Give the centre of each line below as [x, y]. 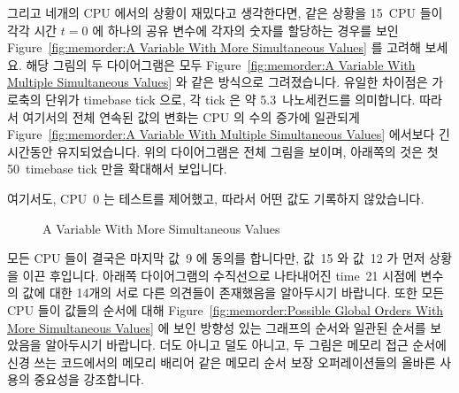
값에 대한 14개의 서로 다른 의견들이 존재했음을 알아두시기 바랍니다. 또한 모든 [233, 293]
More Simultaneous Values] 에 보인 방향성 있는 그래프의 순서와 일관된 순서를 [217, 327]
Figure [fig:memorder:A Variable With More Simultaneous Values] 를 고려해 [214, 47]
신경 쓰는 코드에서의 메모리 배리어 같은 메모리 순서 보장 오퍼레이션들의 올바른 [222, 362]
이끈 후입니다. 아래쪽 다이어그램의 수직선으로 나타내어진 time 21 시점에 [219, 275]
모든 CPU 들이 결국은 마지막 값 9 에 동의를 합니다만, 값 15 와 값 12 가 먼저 [216, 258]
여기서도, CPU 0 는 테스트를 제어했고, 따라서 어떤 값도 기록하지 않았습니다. [216, 198]
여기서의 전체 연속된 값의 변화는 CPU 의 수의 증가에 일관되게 [191, 116]
